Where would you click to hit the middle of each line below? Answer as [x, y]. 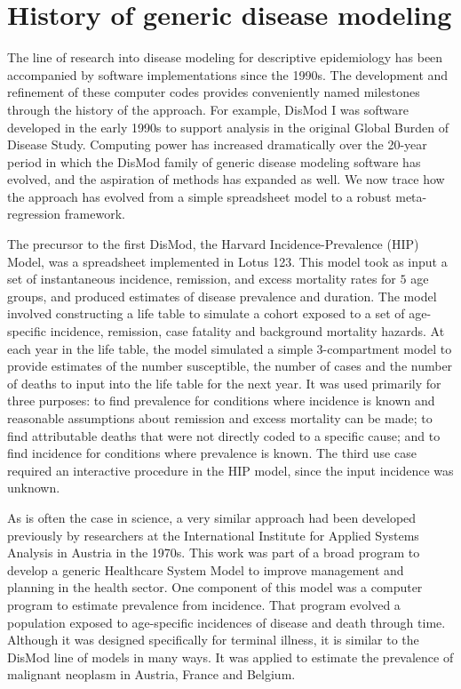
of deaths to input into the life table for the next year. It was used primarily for [224, 383]
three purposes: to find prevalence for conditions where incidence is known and [221, 401]
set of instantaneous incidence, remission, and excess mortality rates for [202, 279]
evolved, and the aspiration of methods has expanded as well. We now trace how [226, 179]
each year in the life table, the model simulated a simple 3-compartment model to [230, 348]
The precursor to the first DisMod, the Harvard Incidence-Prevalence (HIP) [213, 244]
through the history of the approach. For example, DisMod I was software [208, 109]
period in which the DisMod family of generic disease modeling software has [214, 161]
